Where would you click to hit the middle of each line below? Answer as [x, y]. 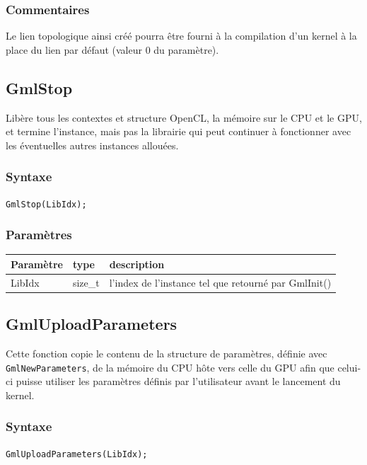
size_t [86, 282]
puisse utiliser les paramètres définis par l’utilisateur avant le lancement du [178, 381]
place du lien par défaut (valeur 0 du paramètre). [112, 49]
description [137, 264]
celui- [349, 367]
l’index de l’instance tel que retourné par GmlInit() [220, 282]
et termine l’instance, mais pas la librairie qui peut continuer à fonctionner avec [179, 131]
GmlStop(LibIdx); [46, 204]
